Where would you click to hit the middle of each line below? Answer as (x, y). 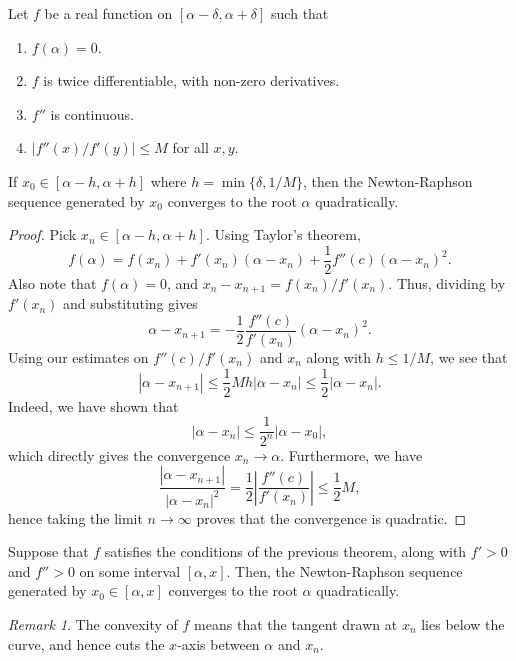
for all (190, 147)
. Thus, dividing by (447, 282)
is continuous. (92, 113)
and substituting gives (130, 303)
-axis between (218, 643)
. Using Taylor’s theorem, (283, 234)
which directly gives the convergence (119, 454)
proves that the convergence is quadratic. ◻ (331, 517)
